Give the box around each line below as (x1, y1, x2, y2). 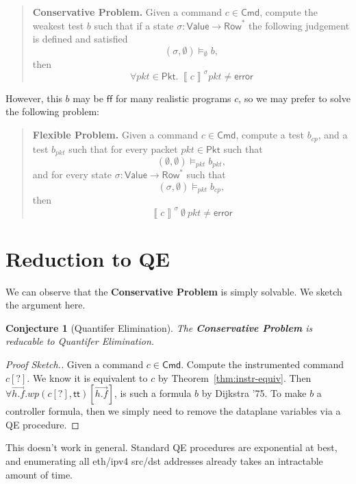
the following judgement (249, 18, 350, 32)
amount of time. (5, 467, 73, 481)
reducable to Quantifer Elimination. (5, 334, 155, 348)
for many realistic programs (115, 90, 231, 105)
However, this (5, 90, 62, 105)
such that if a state (94, 18, 174, 32)
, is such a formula (114, 386, 192, 400)
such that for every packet (68, 141, 178, 156)
